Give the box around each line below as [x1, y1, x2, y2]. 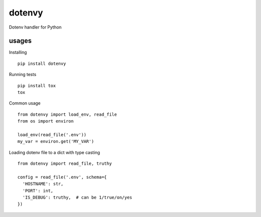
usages [9, 37, 32, 45]
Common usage [9, 100, 41, 106]
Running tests [9, 72, 36, 77]
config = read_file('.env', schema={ [17, 174, 107, 180]
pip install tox [17, 83, 56, 88]
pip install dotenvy [17, 61, 66, 66]
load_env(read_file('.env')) [17, 132, 87, 138]
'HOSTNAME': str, [22, 181, 64, 186]
